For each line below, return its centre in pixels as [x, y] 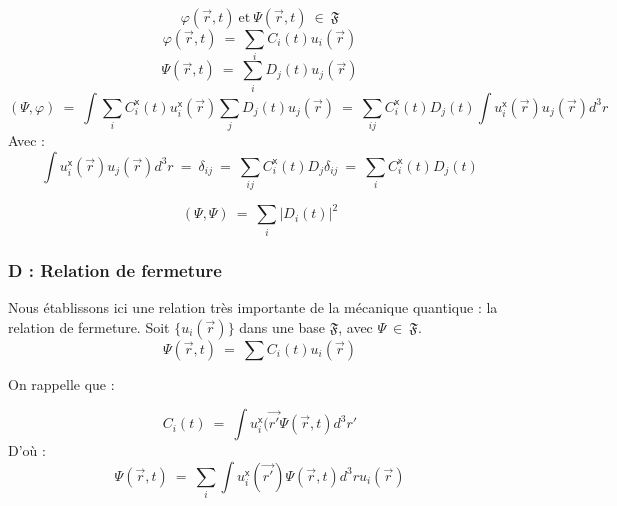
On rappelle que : [61, 383]
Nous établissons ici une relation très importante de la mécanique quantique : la [253, 306]
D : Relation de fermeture [115, 269]
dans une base [282, 326]
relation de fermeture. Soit [89, 326]
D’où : [27, 450]
